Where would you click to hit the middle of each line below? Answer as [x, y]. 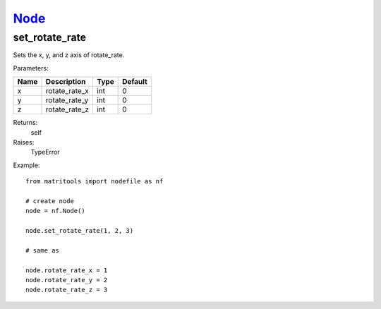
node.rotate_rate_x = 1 [67, 270]
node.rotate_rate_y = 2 [67, 280]
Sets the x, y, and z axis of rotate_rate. [69, 55]
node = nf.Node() [55, 211]
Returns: [25, 123]
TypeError [45, 152]
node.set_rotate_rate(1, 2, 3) [80, 231]
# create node [50, 201]
